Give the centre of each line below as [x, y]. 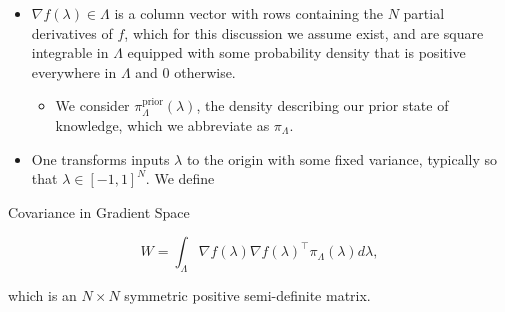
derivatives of [72, 32]
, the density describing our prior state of [322, 105]
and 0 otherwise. [185, 71]
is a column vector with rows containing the [249, 13]
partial [424, 13]
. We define [180, 178]
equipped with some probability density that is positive [296, 52]
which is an [42, 295]
